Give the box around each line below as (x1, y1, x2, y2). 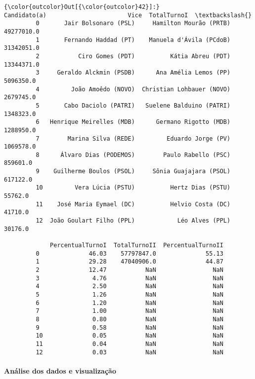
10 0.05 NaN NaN (36, 332, 223, 340)
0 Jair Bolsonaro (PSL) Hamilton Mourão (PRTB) (36, 20, 231, 27)
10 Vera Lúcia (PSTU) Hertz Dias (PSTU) (36, 184, 231, 191)
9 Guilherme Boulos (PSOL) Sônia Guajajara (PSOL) (36, 168, 231, 175)
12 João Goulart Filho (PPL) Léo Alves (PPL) (36, 217, 231, 225)
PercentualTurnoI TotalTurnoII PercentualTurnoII (50, 242, 223, 249)
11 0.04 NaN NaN (36, 340, 223, 347)
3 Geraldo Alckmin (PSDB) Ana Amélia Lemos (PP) (36, 69, 231, 76)
